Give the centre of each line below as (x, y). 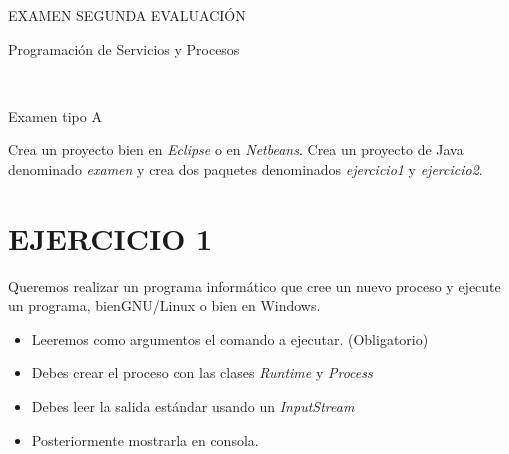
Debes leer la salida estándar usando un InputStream (193, 406)
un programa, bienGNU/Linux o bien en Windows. (164, 305)
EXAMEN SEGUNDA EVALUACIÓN (127, 15)
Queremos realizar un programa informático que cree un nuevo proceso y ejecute (254, 285)
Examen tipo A (55, 115)
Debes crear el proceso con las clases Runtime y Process (202, 372)
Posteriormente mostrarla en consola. (145, 439)
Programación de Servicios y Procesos (124, 48)
